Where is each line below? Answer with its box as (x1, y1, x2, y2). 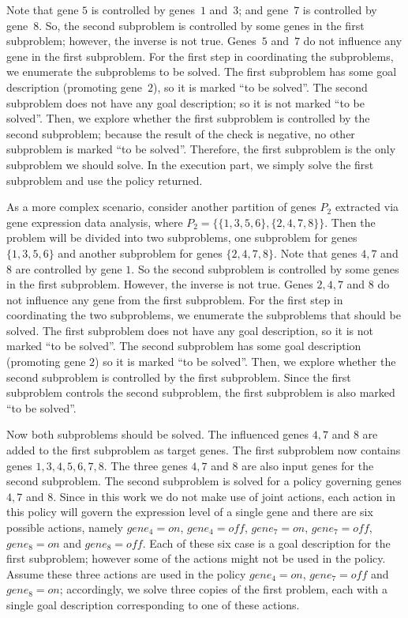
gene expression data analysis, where (6, 213, 183, 230)
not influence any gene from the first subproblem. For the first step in (6, 291, 343, 307)
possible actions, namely (6, 519, 124, 535)
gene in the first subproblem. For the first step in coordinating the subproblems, (6, 47, 394, 64)
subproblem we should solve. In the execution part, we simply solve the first (6, 156, 374, 172)
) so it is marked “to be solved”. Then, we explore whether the (95, 353, 396, 370)
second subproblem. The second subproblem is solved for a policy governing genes (6, 473, 402, 489)
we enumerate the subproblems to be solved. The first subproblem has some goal (6, 63, 397, 80)
